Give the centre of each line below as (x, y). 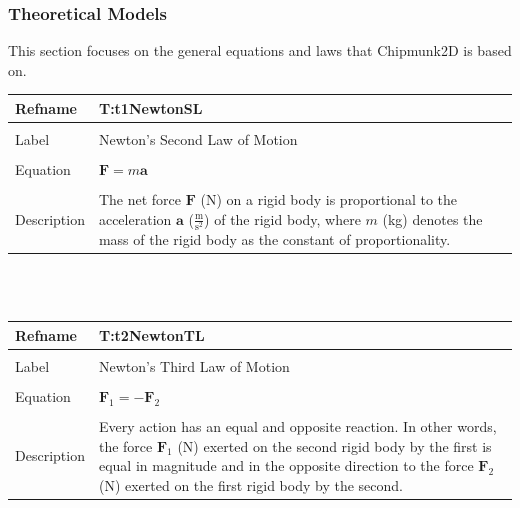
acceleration (135, 218)
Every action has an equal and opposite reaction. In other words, (297, 425)
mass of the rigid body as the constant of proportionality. (274, 238)
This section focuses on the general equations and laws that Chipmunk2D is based (260, 50)
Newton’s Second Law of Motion (198, 139)
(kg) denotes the (432, 218)
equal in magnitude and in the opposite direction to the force (286, 465)
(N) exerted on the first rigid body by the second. (250, 484)
